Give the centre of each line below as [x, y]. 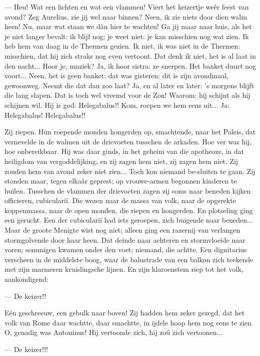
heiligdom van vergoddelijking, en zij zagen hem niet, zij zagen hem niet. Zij [121, 161]
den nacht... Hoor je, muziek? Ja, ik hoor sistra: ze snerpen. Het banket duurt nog [130, 65]
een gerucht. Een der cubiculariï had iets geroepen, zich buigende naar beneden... [129, 220]
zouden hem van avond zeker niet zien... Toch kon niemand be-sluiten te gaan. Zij [130, 171]
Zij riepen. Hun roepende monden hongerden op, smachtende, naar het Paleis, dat [130, 132]
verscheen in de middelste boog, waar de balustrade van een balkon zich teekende [129, 259]
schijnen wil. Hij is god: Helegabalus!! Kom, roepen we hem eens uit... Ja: [117, 105]
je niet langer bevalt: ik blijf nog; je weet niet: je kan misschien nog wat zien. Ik [127, 36]
